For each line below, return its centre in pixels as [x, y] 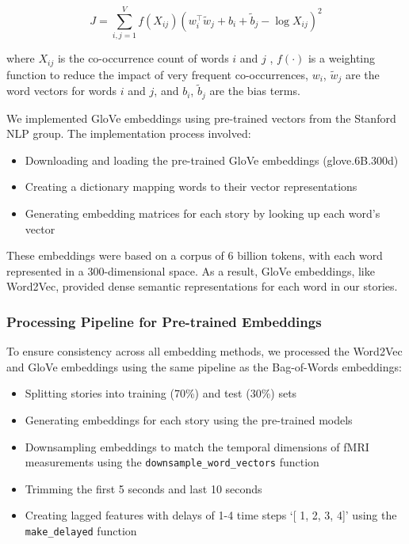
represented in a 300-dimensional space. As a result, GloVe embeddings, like [191, 270]
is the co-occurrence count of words [143, 58]
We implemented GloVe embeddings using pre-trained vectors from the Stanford [201, 118]
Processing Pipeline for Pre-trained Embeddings [164, 321]
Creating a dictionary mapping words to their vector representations [191, 186]
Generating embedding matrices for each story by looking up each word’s [203, 213]
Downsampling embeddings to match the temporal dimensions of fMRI [197, 446]
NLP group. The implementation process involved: [129, 133]
